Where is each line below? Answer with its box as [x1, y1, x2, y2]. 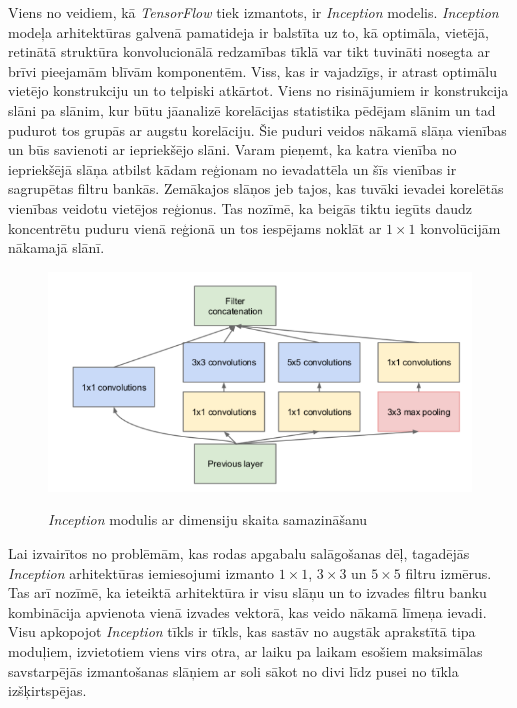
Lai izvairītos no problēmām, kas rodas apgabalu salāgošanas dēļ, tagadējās [8, 543, 470, 564]
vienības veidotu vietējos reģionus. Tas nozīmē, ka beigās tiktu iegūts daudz [8, 197, 473, 218]
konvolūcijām [420, 217, 501, 238]
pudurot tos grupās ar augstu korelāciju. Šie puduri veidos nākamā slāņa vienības [8, 119, 507, 140]
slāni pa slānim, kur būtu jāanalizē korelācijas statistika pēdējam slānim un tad [8, 99, 496, 120]
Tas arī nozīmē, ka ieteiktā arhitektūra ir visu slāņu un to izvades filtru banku [8, 582, 487, 603]
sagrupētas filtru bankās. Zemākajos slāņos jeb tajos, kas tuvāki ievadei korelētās [8, 178, 504, 199]
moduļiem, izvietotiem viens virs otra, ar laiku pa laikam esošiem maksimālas [8, 641, 483, 662]
